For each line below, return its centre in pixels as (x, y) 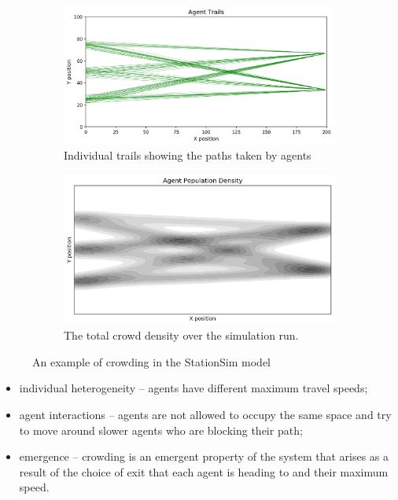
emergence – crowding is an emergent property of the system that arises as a (204, 456)
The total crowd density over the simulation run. (181, 335)
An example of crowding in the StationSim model (152, 361)
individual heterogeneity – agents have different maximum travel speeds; (193, 388)
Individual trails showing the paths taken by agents (188, 155)
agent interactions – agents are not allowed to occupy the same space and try (205, 414)
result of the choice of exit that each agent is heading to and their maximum (204, 471)
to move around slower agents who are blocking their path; (161, 430)
